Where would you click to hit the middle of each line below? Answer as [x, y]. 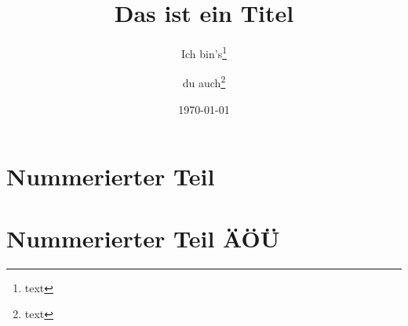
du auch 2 [204, 82]
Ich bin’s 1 [204, 52]
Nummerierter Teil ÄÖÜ [143, 238]
